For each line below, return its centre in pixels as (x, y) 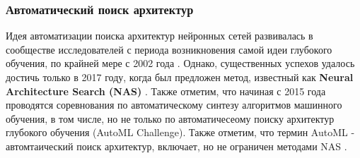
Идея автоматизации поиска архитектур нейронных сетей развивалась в (159, 36)
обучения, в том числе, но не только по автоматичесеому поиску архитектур (170, 118)
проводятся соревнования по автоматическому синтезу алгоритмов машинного (174, 105)
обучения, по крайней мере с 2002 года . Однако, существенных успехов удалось (180, 63)
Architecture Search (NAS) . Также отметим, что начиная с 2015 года (166, 91)
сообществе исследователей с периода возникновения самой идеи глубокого (169, 49)
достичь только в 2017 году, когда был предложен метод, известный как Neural (180, 77)
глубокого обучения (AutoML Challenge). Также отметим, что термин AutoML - (180, 132)
